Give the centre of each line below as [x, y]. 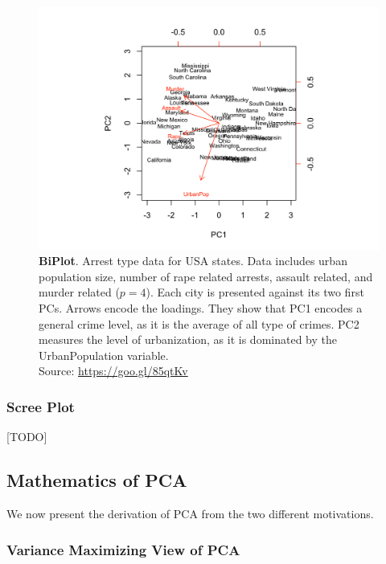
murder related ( [79, 292]
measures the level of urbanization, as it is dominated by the [188, 339]
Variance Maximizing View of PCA [123, 549]
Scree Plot [41, 406]
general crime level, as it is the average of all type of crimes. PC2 [199, 323]
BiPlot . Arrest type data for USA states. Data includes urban [193, 261]
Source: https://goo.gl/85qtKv [113, 371]
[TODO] [27, 437]
